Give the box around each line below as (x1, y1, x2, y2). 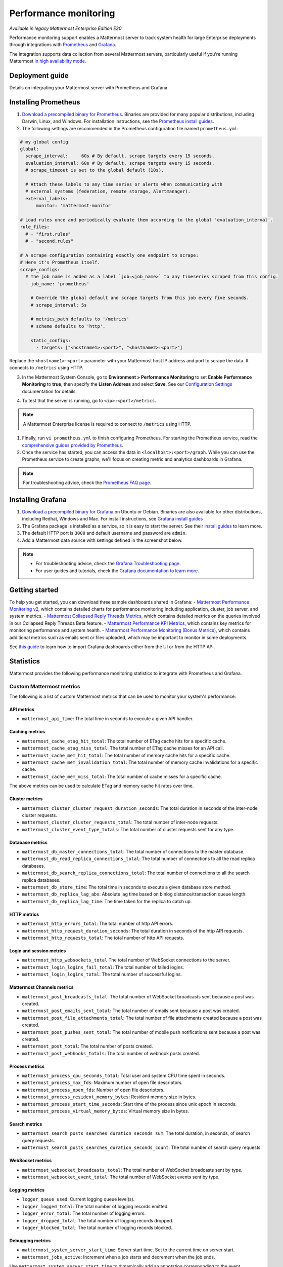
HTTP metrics (9, 911, 39, 917)
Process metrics (9, 1063, 45, 1069)
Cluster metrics (9, 796, 43, 802)
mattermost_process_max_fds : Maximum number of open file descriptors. (22, 1079, 183, 1086)
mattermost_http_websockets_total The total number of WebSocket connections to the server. (22, 957, 231, 963)
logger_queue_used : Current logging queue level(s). (22, 1196, 135, 1202)
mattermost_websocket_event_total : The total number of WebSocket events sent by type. (22, 1174, 220, 1180)
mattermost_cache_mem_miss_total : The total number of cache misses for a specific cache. (22, 773, 222, 779)
